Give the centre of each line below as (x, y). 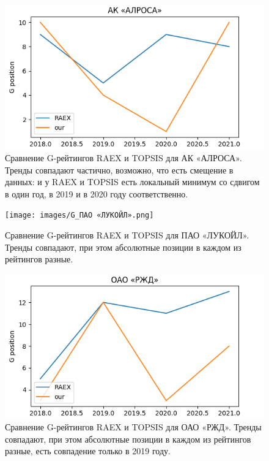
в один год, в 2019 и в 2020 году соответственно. (97, 193)
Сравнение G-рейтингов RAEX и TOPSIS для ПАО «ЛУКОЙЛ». (127, 235)
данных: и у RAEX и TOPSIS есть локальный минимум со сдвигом (132, 182)
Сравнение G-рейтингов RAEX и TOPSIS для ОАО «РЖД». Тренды (133, 426)
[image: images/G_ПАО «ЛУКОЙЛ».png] (79, 215)
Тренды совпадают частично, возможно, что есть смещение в (119, 170)
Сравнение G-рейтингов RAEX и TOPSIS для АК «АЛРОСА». (123, 158)
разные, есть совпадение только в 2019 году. (88, 451)
